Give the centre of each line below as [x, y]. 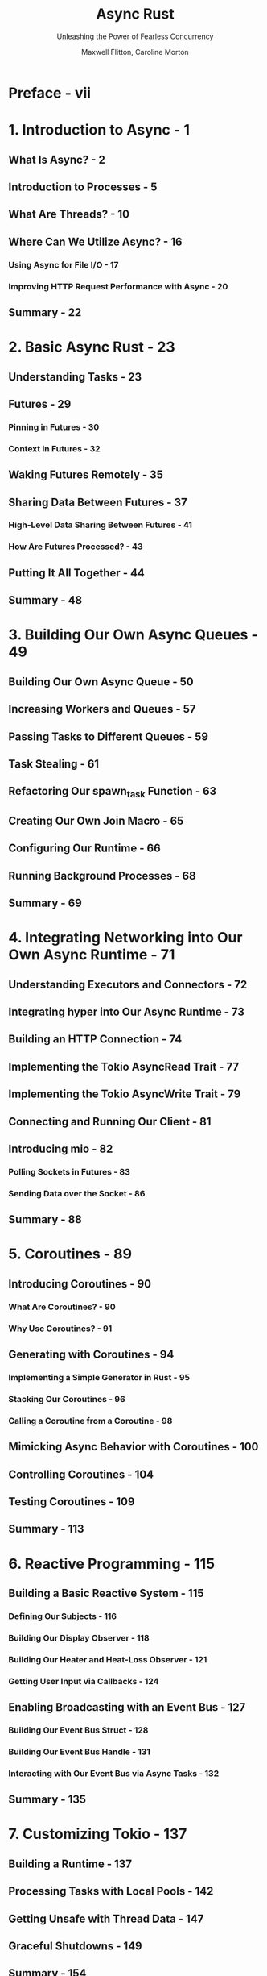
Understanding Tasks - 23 [75, 377]
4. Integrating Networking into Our [125, 938]
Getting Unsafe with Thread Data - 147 [106, 1918]
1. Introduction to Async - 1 [99, 130]
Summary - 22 [45, 312]
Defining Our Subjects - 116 [63, 1616]
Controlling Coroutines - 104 [81, 1474]
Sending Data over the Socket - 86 [77, 1193]
